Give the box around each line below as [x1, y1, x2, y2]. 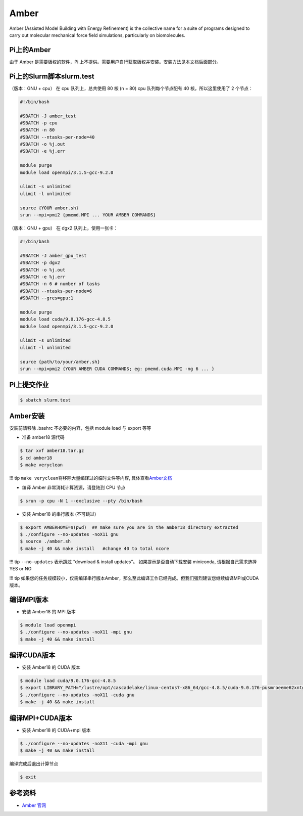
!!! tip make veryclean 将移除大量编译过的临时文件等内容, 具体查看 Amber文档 [9, 475, 172, 481]
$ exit [20, 774, 36, 780]
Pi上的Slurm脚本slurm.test [9, 72, 94, 80]
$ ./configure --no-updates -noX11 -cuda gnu [20, 692, 135, 698]
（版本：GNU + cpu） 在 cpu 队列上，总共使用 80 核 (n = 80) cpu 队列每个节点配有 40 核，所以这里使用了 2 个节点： [9, 85, 254, 91]
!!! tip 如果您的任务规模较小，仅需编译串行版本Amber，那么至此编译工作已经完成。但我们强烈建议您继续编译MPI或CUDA [9, 575, 259, 581]
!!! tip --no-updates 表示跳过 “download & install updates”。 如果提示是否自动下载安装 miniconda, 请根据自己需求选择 [9, 559, 257, 565]
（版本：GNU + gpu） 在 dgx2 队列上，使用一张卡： [9, 225, 118, 231]
